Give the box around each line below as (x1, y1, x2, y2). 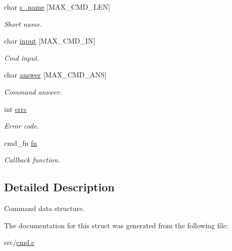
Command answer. (4, 86, 62, 97)
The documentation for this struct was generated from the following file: (4, 220, 228, 230)
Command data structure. (4, 203, 85, 214)
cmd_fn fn (4, 137, 37, 148)
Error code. (4, 120, 39, 131)
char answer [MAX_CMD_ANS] (4, 69, 107, 80)
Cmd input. (4, 52, 40, 63)
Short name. (4, 18, 42, 29)
